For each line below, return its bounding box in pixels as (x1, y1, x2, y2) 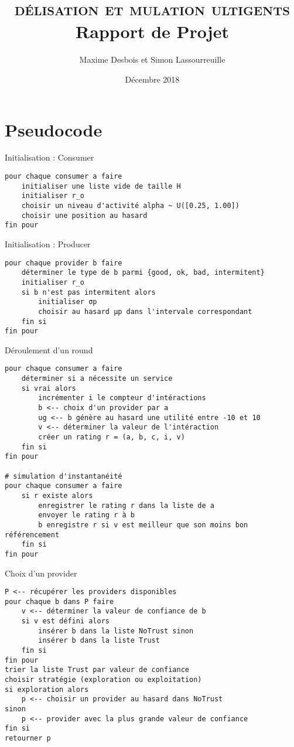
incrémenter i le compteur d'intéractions (38, 394, 206, 403)
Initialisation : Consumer (5, 151, 94, 163)
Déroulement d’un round (5, 343, 93, 356)
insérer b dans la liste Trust (38, 636, 160, 645)
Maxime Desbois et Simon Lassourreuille (79, 53, 225, 66)
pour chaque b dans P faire (5, 597, 114, 606)
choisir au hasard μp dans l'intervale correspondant (38, 307, 252, 316)
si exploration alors (5, 685, 89, 694)
